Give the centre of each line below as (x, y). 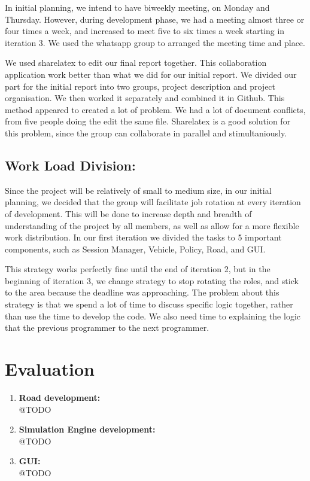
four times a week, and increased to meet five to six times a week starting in (145, 31)
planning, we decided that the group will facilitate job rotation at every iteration (153, 202)
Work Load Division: (70, 165)
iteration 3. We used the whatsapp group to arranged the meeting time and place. (155, 42)
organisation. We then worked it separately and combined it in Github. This (145, 98)
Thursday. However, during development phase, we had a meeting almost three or (155, 19)
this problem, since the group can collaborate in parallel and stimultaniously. (146, 133)
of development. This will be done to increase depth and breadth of (128, 213)
